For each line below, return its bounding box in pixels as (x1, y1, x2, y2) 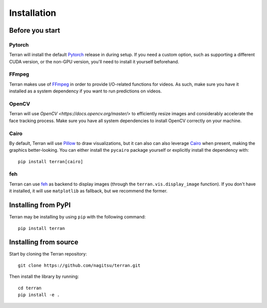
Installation (9, 7, 56, 18)
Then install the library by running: (9, 273, 79, 279)
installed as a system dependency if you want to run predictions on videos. (9, 88, 162, 94)
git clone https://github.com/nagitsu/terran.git (18, 263, 141, 268)
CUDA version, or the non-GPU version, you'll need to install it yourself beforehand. (9, 58, 179, 64)
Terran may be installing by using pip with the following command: (9, 214, 146, 220)
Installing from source (9, 238, 79, 247)
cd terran (18, 285, 42, 291)
